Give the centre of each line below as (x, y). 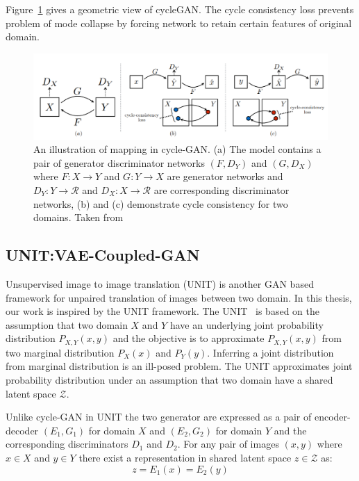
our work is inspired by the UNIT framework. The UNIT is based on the (162, 311)
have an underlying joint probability (247, 324)
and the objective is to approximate (189, 338)
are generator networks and (225, 176)
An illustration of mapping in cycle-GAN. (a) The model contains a (177, 149)
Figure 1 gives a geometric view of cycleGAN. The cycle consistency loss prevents (180, 9)
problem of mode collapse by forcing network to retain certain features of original (179, 23)
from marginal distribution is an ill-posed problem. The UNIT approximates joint (179, 366)
